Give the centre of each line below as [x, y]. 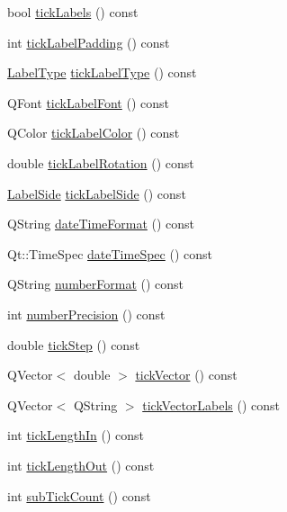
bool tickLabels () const [73, 12]
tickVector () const [186, 375]
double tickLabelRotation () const [101, 162]
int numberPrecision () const [86, 314]
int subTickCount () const [79, 495]
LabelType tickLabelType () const [102, 72]
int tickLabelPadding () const [89, 42]
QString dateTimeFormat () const [101, 224]
